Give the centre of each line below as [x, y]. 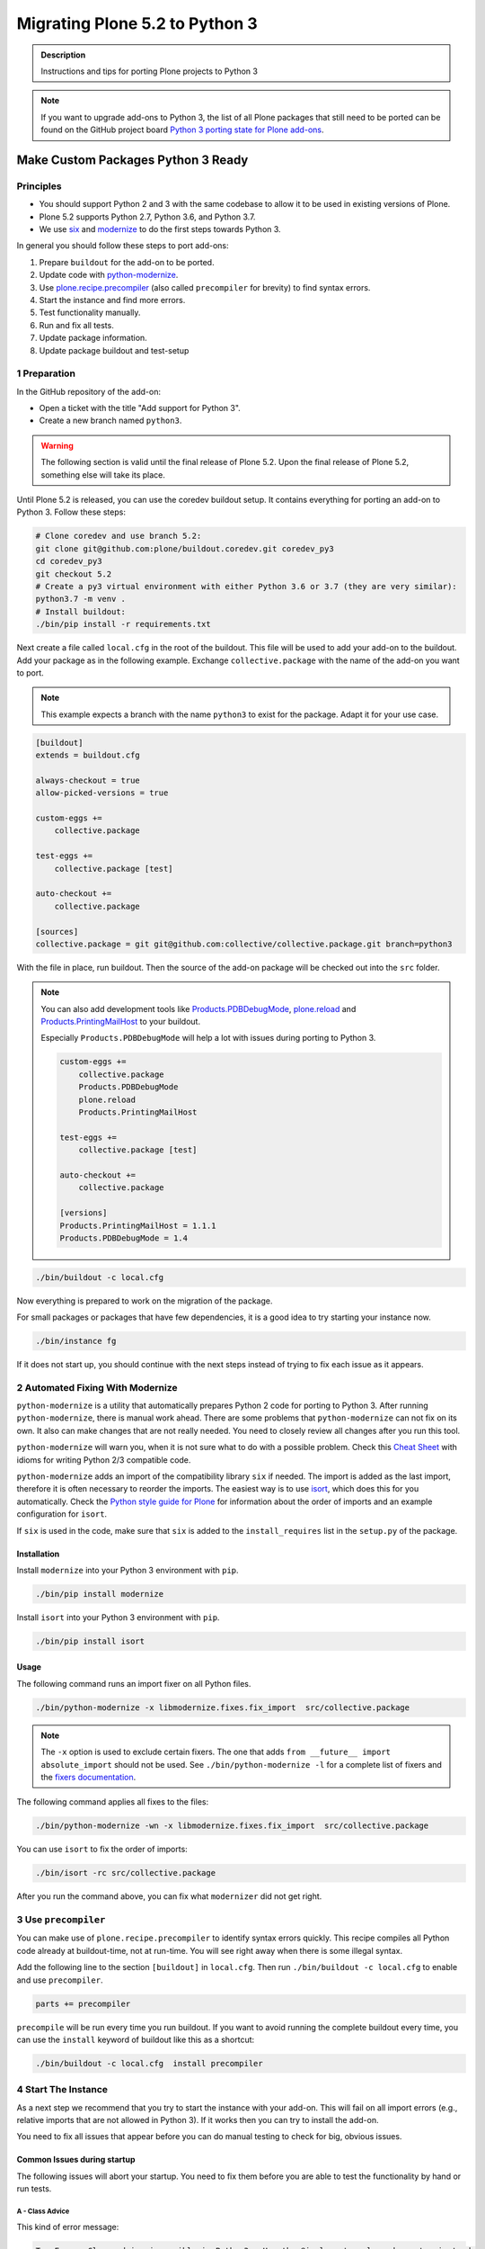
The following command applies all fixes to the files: [113, 1802]
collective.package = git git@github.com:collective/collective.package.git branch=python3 [244, 944]
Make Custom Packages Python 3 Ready [132, 160]
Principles [39, 186]
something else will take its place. [103, 475]
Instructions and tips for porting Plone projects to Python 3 [149, 71]
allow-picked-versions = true [102, 793]
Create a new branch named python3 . [110, 421]
